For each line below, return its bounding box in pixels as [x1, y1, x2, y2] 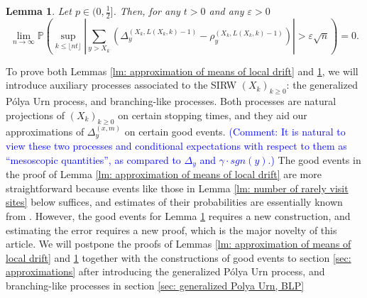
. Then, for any [113, 4, 180, 18]
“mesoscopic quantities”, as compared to [6, 152, 181, 167]
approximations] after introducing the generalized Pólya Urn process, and [6, 264, 325, 279]
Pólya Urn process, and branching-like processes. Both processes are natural [6, 94, 336, 109]
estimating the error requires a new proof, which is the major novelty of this [6, 222, 337, 237]
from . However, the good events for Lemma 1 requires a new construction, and [6, 208, 351, 223]
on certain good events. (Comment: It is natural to [124, 123, 346, 138]
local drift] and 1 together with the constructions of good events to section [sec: [6, 250, 351, 265]
